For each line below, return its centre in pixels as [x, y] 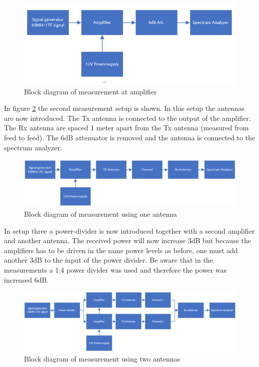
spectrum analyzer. [33, 147]
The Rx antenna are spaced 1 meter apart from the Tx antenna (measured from [126, 128]
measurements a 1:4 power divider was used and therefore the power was [115, 270]
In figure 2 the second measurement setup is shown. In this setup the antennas [124, 108]
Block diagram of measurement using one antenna [100, 214]
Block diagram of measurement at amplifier [90, 91]
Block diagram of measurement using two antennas [102, 358]
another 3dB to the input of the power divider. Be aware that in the [108, 260]
